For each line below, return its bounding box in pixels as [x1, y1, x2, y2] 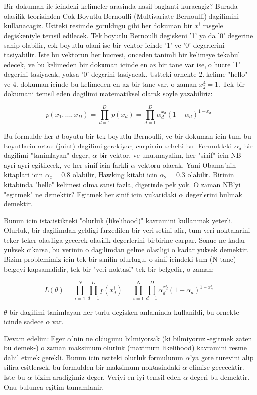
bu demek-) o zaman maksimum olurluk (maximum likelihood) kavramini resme [4, 343, 247, 353]
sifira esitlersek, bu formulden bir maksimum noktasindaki [4, 362, 180, 372]
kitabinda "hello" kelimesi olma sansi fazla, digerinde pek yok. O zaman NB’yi [4, 179, 241, 190]
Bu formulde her [4, 131, 54, 141]
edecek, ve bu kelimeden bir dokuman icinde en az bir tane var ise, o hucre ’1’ [4, 59, 240, 69]
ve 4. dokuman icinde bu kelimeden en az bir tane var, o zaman [4, 78, 197, 89]
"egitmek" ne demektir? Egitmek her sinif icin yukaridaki [4, 189, 177, 199]
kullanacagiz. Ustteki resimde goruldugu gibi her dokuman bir [4, 20, 192, 31]
